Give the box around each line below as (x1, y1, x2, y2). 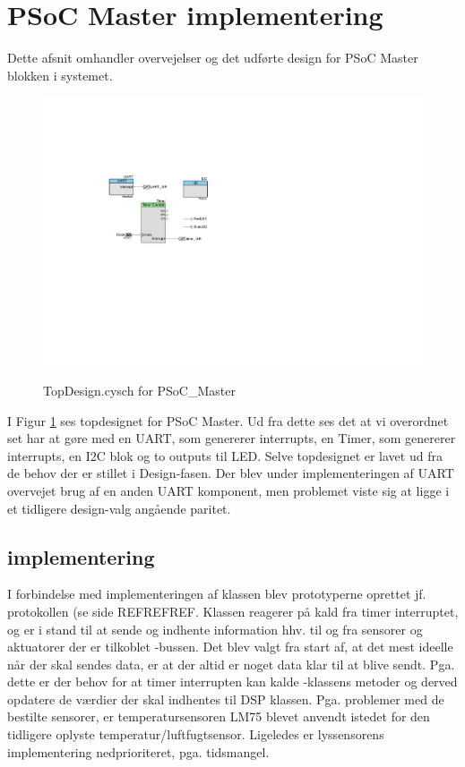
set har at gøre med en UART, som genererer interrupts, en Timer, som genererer (7, 429, 456, 447)
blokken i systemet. (7, 65, 113, 84)
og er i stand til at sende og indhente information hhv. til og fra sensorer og (7, 619, 423, 638)
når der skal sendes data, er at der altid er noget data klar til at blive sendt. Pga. (7, 654, 455, 673)
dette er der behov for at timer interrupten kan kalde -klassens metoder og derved (7, 672, 458, 691)
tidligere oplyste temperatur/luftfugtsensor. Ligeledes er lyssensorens (7, 725, 384, 744)
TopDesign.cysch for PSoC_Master (43, 380, 236, 399)
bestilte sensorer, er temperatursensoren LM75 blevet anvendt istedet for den (7, 707, 430, 726)
